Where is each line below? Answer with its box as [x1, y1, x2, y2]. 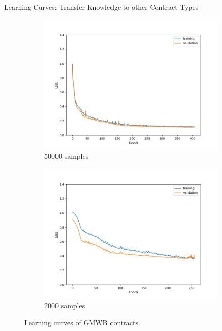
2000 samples [44, 300, 85, 311]
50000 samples [44, 151, 89, 161]
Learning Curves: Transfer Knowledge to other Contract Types [4, 2, 199, 12]
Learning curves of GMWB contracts [24, 317, 138, 327]
